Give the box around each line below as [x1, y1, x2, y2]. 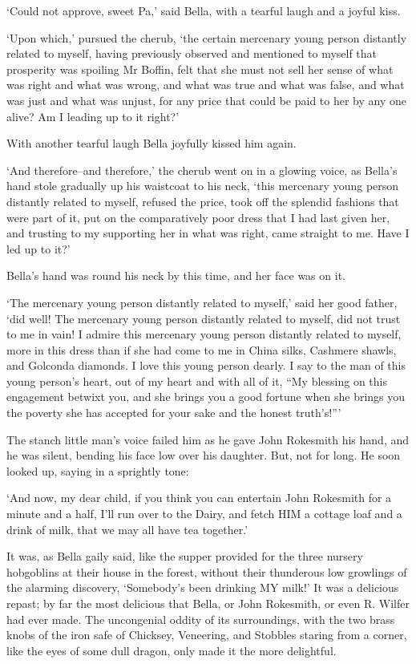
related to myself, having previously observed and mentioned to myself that [6, 45, 378, 62]
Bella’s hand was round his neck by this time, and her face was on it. [6, 267, 345, 284]
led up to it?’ [6, 240, 71, 257]
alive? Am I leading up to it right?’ [6, 107, 180, 124]
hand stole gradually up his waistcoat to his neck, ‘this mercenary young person [6, 177, 399, 194]
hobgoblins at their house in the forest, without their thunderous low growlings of [6, 563, 407, 580]
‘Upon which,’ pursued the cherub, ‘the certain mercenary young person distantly [6, 29, 407, 46]
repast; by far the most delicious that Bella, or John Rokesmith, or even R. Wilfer [6, 595, 410, 611]
